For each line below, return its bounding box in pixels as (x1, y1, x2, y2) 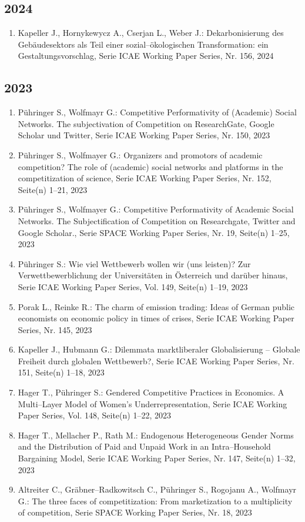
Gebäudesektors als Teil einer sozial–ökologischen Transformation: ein (18, 38, 269, 50)
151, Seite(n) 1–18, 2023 (18, 366, 105, 378)
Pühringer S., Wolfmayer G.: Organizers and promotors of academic (18, 148, 263, 161)
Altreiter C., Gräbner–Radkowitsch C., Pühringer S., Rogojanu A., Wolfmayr (18, 483, 297, 496)
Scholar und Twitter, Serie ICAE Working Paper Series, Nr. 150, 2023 (18, 129, 270, 141)
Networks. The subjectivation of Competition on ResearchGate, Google (18, 117, 274, 129)
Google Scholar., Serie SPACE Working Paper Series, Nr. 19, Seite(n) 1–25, (18, 226, 290, 238)
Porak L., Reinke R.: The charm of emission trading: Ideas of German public (18, 300, 295, 312)
